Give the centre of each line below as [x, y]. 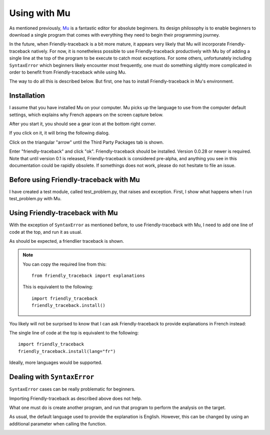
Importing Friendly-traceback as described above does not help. [75, 398]
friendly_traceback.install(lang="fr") [67, 351]
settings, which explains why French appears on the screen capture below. [86, 115]
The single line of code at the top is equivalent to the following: [74, 333]
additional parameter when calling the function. [58, 423]
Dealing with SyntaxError [52, 377]
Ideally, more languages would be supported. [56, 362]
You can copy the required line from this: [65, 264]
